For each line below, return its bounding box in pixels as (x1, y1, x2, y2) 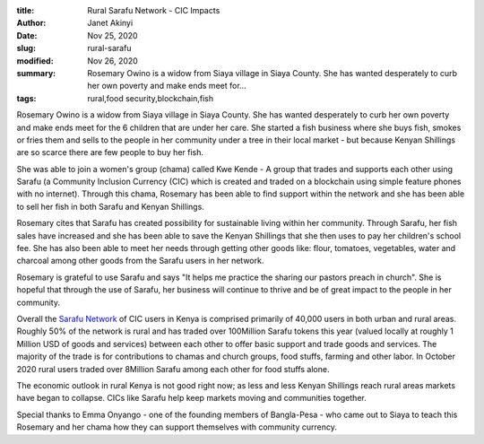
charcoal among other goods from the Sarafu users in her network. (16, 256, 264, 266)
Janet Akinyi (87, 18, 134, 29)
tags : (16, 92, 37, 103)
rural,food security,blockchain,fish (87, 92, 214, 103)
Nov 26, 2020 (87, 55, 138, 66)
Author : (16, 18, 47, 29)
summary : (16, 67, 56, 78)
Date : (16, 30, 38, 40)
